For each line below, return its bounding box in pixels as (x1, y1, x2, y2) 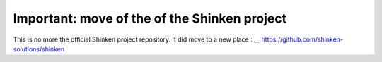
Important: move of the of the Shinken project (13, 11, 287, 26)
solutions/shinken (13, 44, 65, 53)
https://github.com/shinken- (261, 35, 343, 44)
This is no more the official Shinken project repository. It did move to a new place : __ (13, 35, 260, 44)
